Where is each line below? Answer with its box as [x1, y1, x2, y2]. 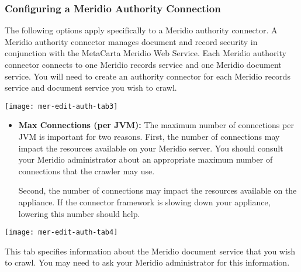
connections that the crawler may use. [18, 164, 155, 177]
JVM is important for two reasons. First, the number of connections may [18, 130, 280, 143]
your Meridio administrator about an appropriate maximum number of [18, 153, 273, 166]
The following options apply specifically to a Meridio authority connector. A [5, 24, 278, 36]
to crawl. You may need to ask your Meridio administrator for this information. [5, 256, 290, 268]
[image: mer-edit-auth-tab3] [5, 102, 118, 111]
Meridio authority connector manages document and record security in [5, 35, 258, 47]
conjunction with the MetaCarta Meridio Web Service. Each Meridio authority [5, 47, 286, 59]
